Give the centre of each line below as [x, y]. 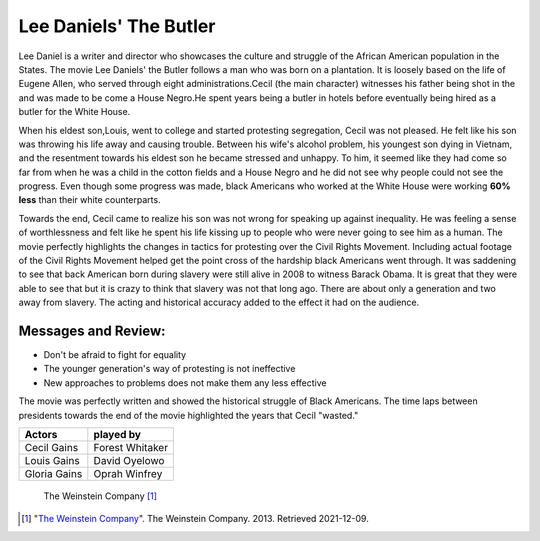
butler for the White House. [74, 112]
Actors [41, 435]
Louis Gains [52, 461]
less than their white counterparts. [89, 200]
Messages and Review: [92, 331]
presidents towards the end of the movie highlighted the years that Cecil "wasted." [188, 415]
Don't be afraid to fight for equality [115, 355]
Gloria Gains [53, 474]
